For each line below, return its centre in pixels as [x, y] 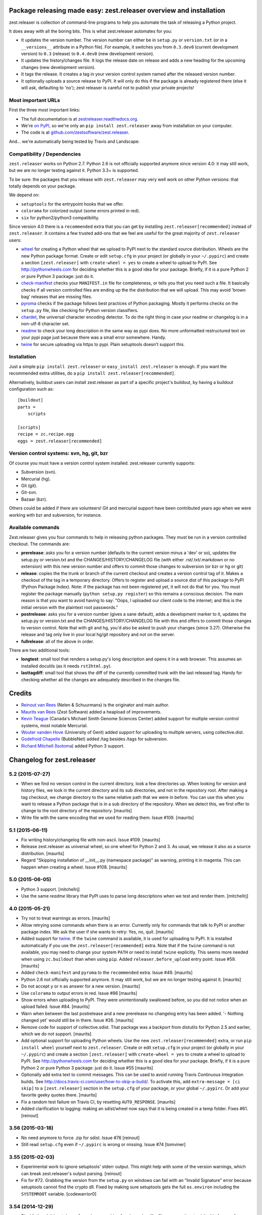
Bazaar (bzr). [34, 499]
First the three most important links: [45, 110]
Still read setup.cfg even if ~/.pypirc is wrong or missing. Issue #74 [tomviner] [103, 1145]
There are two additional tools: [40, 650]
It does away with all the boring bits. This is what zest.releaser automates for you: [90, 31]
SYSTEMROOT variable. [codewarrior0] [59, 1194]
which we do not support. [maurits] [56, 1034]
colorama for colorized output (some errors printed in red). [81, 211]
